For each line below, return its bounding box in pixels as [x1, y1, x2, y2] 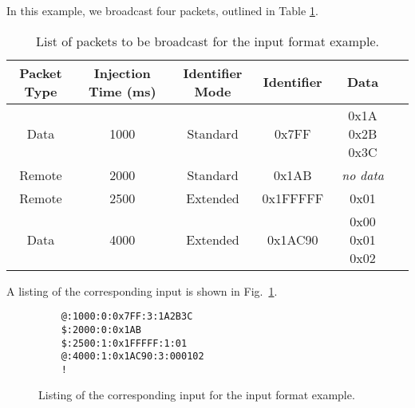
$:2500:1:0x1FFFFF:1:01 [61, 337, 188, 349]
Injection [93, 63, 151, 82]
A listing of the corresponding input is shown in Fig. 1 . [6, 282, 278, 299]
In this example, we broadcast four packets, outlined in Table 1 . [6, 2, 318, 18]
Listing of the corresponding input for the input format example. [38, 386, 355, 403]
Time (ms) [88, 81, 156, 100]
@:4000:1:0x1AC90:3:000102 [61, 351, 204, 363]
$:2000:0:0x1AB [61, 324, 141, 335]
